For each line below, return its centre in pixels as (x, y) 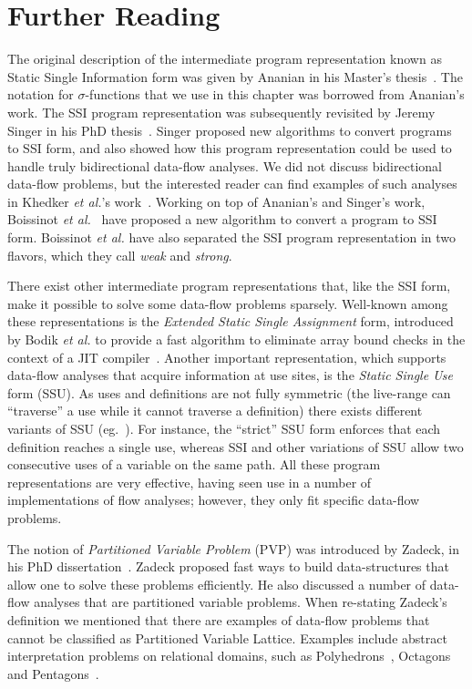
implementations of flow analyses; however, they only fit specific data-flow (214, 500)
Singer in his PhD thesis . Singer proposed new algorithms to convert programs (230, 130)
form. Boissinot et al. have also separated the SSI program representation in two (231, 237)
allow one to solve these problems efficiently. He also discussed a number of (217, 584)
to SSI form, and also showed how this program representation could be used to (230, 148)
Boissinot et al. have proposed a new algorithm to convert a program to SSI (222, 219)
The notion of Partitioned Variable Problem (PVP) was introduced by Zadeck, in (233, 548)
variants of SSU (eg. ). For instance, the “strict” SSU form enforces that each (224, 428)
